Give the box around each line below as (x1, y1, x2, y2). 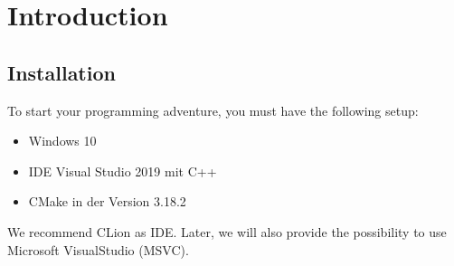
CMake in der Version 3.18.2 (28, 192, 186, 211)
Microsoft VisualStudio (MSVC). (7, 240, 189, 259)
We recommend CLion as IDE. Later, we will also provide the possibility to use (7, 222, 447, 241)
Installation (7, 58, 116, 86)
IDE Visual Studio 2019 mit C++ (28, 161, 217, 180)
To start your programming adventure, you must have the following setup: (7, 100, 419, 119)
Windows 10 (28, 131, 97, 150)
